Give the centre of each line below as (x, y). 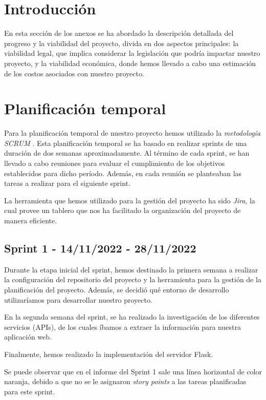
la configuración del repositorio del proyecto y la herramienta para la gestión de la (133, 279)
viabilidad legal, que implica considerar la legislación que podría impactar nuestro (132, 53)
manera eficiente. (31, 220)
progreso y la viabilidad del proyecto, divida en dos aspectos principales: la (121, 43)
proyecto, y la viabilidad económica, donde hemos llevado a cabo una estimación (130, 63)
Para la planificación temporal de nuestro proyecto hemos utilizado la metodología (132, 133)
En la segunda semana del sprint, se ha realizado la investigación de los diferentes (132, 317)
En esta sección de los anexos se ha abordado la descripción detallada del (119, 33)
